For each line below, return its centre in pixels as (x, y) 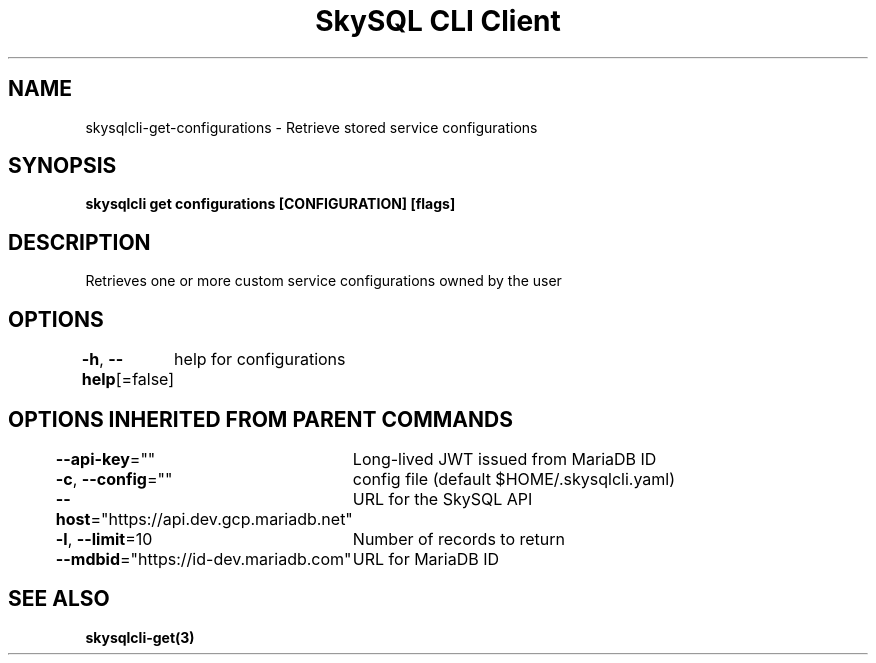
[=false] (145, 379)
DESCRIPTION (79, 242)
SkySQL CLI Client (438, 21)
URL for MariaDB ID (425, 558)
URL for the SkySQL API (442, 498)
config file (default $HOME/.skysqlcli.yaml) (514, 478)
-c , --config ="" (114, 478)
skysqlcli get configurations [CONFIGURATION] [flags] (270, 204)
